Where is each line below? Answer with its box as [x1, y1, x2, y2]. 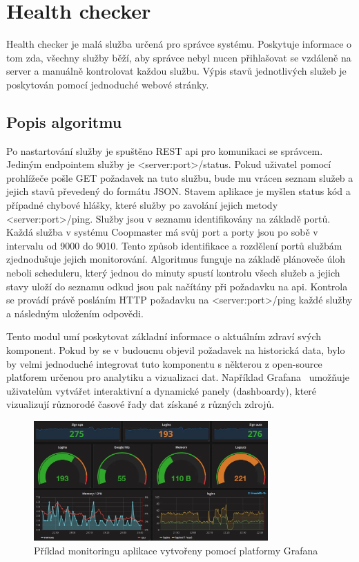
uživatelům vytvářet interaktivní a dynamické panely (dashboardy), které [6, 383, 317, 397]
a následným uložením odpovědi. [6, 306, 144, 320]
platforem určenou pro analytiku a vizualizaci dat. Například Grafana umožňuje [6, 370, 349, 384]
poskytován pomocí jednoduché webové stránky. [6, 77, 209, 91]
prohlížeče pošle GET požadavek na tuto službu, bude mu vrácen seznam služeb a [6, 170, 353, 185]
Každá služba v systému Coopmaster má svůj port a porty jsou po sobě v [6, 225, 318, 239]
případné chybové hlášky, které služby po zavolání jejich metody [6, 198, 278, 212]
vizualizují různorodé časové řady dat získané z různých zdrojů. [6, 397, 275, 411]
